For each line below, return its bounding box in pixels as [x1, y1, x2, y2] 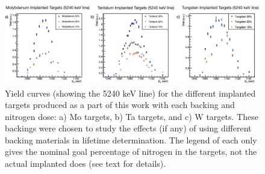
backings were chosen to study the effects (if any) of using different [5, 122, 252, 134]
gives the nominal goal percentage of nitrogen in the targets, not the [5, 145, 257, 158]
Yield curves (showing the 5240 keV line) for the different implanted [5, 86, 256, 99]
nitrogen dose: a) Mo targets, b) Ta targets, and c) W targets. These [5, 110, 258, 122]
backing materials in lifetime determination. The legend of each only [5, 133, 257, 146]
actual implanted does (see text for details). [5, 157, 166, 170]
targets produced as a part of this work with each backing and [5, 98, 235, 111]
